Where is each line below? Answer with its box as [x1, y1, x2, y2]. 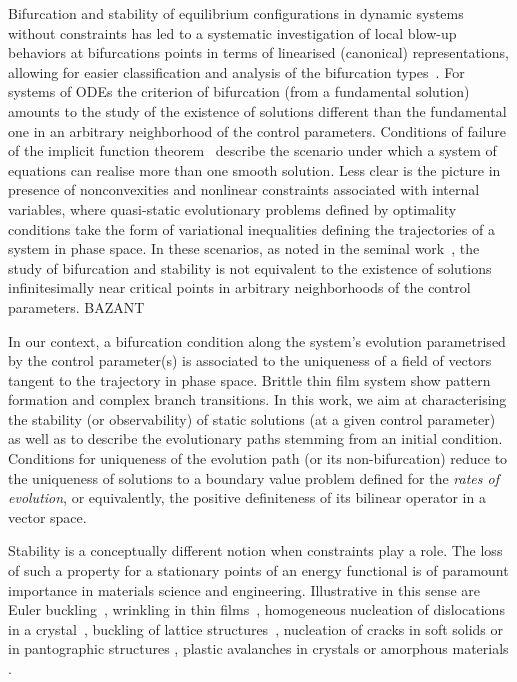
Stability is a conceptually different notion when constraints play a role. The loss [8, 540, 503, 561]
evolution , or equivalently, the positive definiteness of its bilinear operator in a [8, 487, 486, 508]
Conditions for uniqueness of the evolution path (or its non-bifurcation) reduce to [8, 448, 508, 469]
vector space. [8, 506, 87, 527]
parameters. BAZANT [8, 296, 145, 317]
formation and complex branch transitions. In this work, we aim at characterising [8, 389, 507, 410]
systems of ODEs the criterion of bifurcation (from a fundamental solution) [8, 81, 470, 102]
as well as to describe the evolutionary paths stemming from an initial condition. [8, 428, 503, 449]
